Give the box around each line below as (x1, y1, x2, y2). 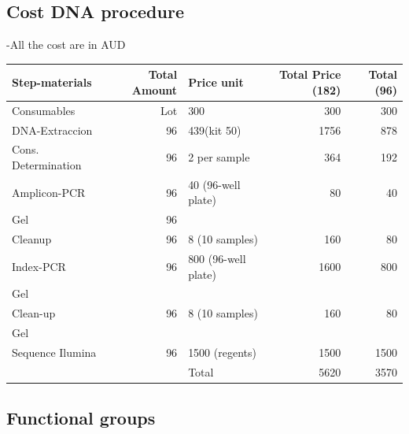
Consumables (12, 102, 76, 118)
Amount (131, 81, 178, 98)
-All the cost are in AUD (6, 36, 126, 53)
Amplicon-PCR (12, 184, 86, 200)
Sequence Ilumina (12, 343, 97, 360)
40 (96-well (188, 176, 241, 192)
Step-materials (12, 74, 92, 91)
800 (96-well (188, 250, 246, 266)
